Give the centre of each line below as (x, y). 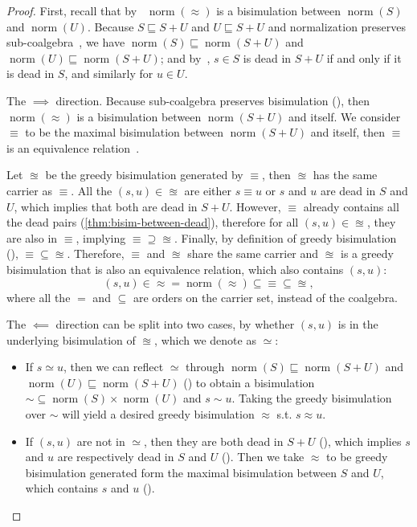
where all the (39, 297)
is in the (358, 324)
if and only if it (364, 57)
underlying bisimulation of (71, 339)
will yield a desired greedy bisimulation (158, 414)
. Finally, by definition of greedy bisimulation (285, 237)
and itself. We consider (345, 116)
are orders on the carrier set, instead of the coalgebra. (266, 297)
